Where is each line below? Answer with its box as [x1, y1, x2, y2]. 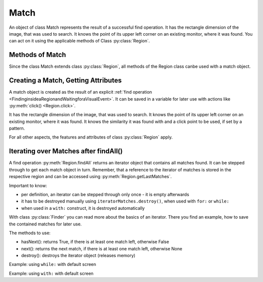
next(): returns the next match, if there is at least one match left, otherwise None [21, 245, 183, 251]
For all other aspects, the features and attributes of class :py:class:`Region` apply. [9, 134, 173, 140]
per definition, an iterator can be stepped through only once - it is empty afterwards [21, 191, 189, 197]
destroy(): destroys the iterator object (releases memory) [21, 253, 136, 259]
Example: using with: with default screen [9, 270, 94, 276]
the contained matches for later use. [9, 221, 82, 227]
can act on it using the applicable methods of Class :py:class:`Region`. [9, 38, 150, 44]
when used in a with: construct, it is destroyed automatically [21, 205, 145, 211]
